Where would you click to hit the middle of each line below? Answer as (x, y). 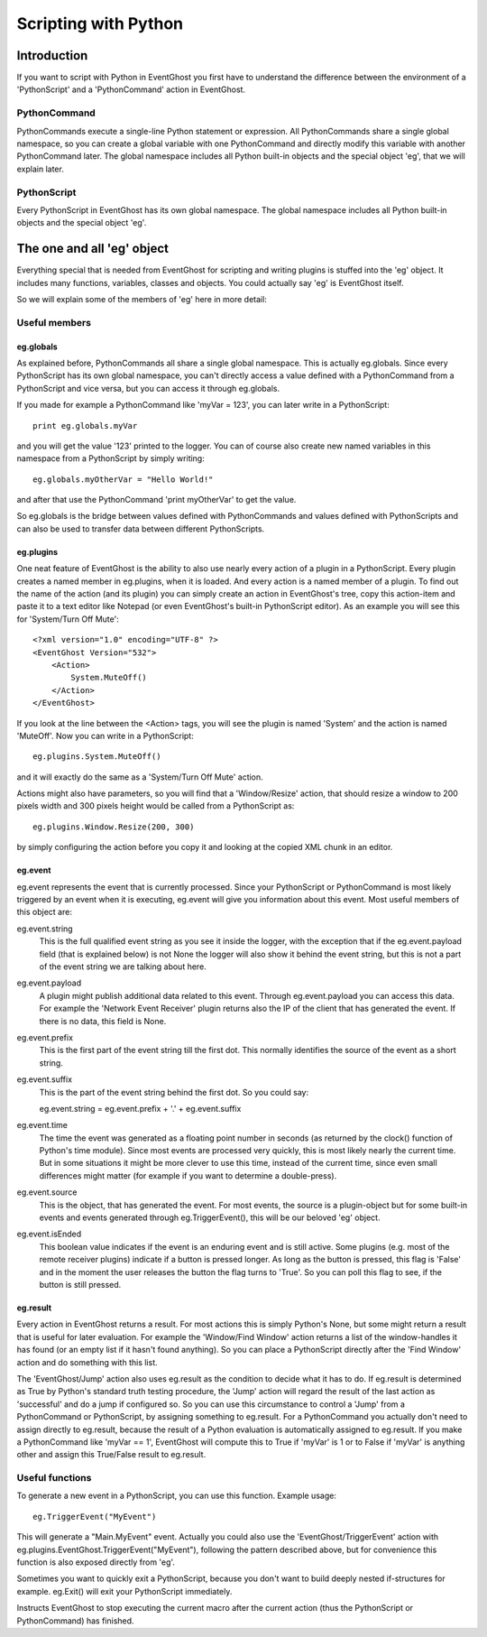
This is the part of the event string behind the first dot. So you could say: (174, 1092)
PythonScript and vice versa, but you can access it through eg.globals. (148, 388)
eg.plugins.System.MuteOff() (97, 757)
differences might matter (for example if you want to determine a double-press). (188, 1175)
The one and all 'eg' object (92, 249)
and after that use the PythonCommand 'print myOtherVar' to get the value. (156, 500)
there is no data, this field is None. (103, 1021)
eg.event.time (42, 1125)
